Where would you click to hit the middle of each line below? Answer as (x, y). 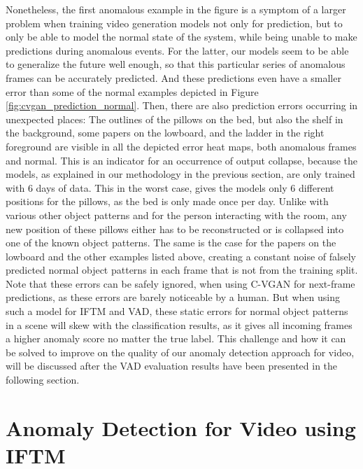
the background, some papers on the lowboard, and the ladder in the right (165, 133)
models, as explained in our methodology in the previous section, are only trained (180, 174)
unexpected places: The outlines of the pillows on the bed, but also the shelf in (175, 119)
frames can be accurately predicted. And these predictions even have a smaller (173, 77)
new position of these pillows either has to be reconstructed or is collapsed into (175, 229)
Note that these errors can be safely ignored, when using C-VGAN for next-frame (180, 283)
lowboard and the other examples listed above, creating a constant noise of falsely (181, 256)
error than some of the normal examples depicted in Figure (132, 91)
